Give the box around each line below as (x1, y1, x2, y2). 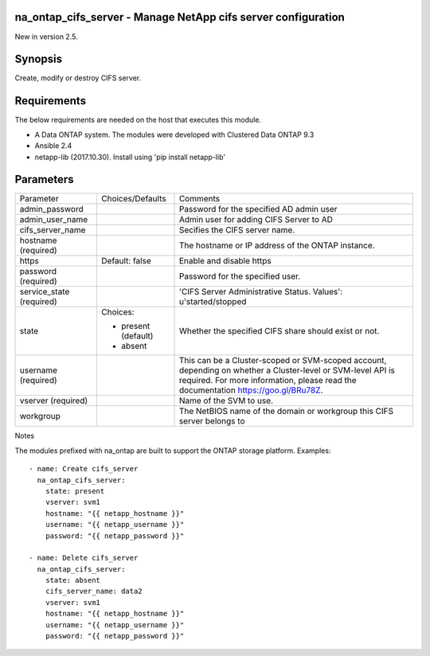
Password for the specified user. (178, 271, 301, 282)
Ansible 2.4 (34, 141, 72, 150)
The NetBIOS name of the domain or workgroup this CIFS (178, 406, 394, 417)
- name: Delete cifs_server (29, 553, 139, 563)
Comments (178, 193, 221, 205)
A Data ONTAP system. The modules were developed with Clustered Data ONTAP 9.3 (34, 130, 315, 139)
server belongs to (178, 416, 245, 427)
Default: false (100, 256, 151, 267)
